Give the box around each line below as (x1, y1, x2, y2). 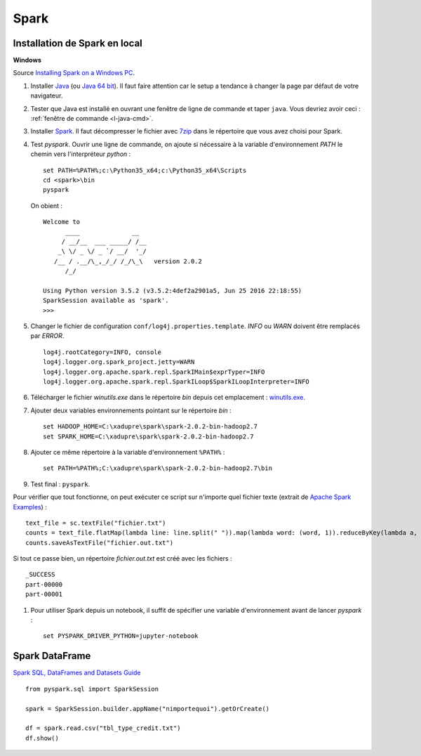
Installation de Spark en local (13, 37, 143, 49)
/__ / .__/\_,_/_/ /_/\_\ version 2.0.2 (53, 257, 203, 265)
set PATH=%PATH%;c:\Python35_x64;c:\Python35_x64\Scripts (43, 166, 247, 174)
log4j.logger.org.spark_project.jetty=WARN (43, 358, 195, 366)
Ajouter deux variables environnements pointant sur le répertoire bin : (30, 406, 232, 415)
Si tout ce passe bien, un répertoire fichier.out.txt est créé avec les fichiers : (13, 554, 232, 563)
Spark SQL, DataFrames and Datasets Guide (13, 668, 141, 677)
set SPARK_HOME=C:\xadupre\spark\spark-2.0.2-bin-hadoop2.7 (43, 432, 254, 441)
